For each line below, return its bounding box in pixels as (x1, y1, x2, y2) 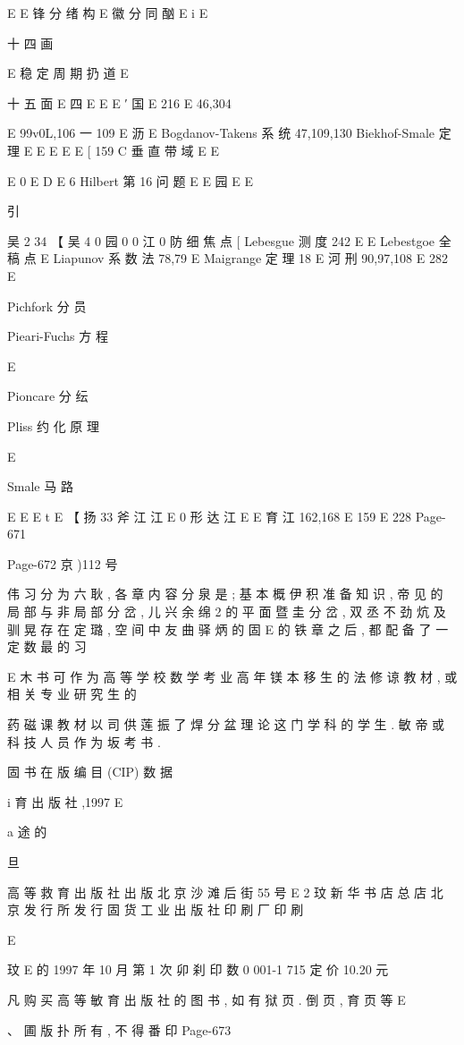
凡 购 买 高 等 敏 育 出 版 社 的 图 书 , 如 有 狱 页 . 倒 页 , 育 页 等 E (7, 990, 406, 1008)
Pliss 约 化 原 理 (7, 416, 99, 435)
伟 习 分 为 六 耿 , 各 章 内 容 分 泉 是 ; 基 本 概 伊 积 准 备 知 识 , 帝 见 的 (7, 584, 443, 603)
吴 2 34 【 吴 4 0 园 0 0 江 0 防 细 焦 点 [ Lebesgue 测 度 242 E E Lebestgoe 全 (7, 231, 451, 250)
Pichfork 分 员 (7, 296, 87, 315)
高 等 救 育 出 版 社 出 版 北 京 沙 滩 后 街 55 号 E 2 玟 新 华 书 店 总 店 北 (7, 882, 443, 901)
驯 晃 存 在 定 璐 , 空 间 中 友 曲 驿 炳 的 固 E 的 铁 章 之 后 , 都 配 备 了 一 (7, 619, 449, 638)
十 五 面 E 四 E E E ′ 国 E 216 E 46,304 (7, 93, 232, 112)
